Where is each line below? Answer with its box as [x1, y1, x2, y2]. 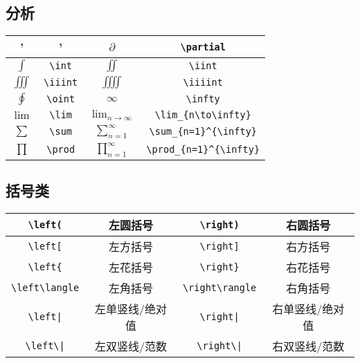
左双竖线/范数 [95, 337, 168, 354]
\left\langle [11, 281, 80, 293]
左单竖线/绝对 [95, 300, 168, 317]
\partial [180, 41, 226, 53]
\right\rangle [182, 281, 257, 293]
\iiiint [183, 77, 223, 89]
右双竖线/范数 [272, 337, 345, 354]
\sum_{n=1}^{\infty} [149, 126, 258, 138]
